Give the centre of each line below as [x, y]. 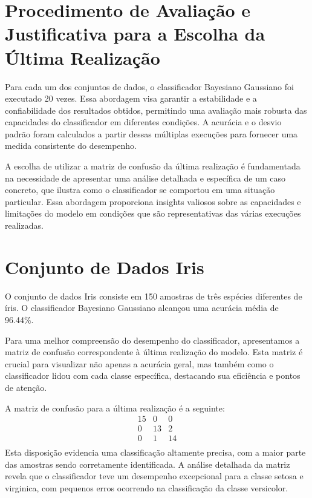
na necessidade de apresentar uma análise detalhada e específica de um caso [145, 178]
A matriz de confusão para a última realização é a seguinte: [115, 408]
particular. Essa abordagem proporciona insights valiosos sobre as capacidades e [153, 201]
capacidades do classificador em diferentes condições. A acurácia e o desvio [143, 122]
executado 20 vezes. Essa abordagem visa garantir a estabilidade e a [131, 98]
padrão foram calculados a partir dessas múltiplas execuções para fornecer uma [151, 133]
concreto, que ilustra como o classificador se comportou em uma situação [140, 190]
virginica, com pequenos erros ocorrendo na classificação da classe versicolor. [147, 488]
